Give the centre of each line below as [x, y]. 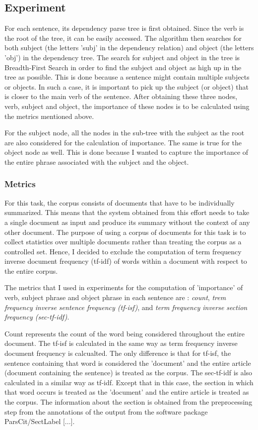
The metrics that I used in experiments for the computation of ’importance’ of [124, 287]
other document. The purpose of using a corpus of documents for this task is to [125, 232]
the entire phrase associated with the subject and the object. [97, 161]
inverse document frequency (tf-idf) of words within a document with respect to [126, 261]
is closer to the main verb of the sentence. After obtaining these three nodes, [121, 96]
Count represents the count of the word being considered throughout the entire [125, 333]
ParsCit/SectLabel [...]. [40, 421]
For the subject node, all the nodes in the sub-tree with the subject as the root [125, 133]
